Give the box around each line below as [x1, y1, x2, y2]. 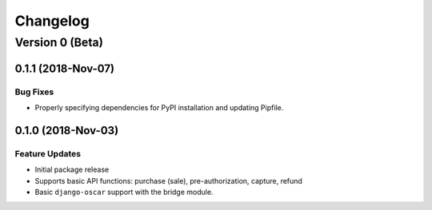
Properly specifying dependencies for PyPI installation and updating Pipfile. [34, 102, 284, 112]
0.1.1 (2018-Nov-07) [14, 61, 115, 75]
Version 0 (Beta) [14, 35, 104, 50]
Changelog [14, 12, 90, 30]
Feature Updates [14, 148, 82, 159]
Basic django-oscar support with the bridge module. [34, 187, 214, 196]
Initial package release [34, 164, 110, 175]
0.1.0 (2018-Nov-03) [14, 124, 119, 137]
